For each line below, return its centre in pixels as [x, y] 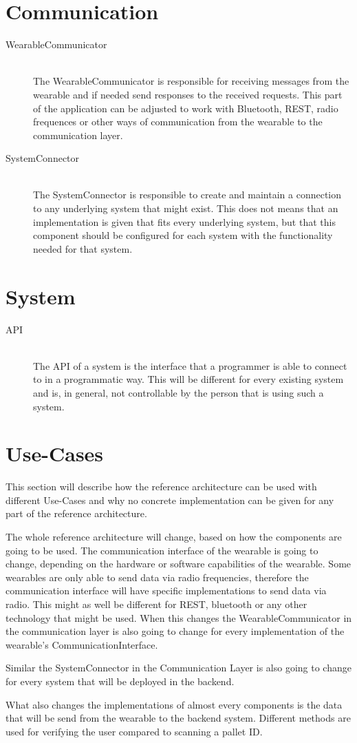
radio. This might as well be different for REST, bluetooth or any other [156, 604]
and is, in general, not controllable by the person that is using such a [178, 392]
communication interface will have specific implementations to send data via [166, 590]
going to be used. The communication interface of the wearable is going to [162, 550]
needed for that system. [83, 248]
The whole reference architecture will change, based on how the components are [174, 537]
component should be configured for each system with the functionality [183, 235]
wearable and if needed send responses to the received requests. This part [188, 94]
